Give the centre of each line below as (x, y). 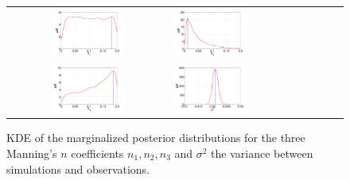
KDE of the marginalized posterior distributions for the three (156, 138)
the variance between (262, 153)
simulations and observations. (78, 169)
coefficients (97, 153)
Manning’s (32, 153)
